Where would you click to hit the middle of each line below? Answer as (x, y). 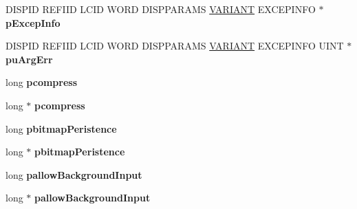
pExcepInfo (33, 22)
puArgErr (29, 59)
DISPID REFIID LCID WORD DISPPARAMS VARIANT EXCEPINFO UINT (175, 46)
